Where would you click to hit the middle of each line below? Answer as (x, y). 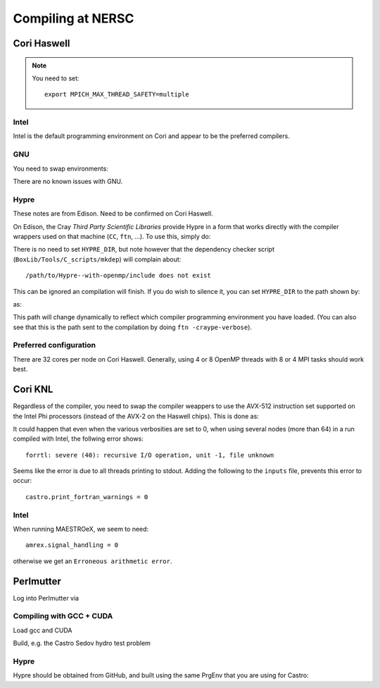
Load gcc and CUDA (43, 630)
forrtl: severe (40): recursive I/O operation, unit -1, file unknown (150, 455)
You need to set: (56, 78)
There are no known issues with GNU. (68, 182)
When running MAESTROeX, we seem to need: (81, 529)
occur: (22, 481)
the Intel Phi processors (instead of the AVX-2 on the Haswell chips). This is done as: (136, 416)
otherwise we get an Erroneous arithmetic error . (93, 561)
